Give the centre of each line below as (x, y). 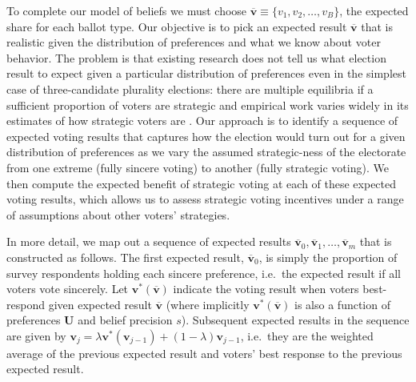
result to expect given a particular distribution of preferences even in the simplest (206, 73)
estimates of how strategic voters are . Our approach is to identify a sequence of (202, 121)
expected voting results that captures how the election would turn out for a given (206, 136)
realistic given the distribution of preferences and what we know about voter (194, 42)
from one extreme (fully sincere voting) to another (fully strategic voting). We (198, 167)
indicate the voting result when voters (266, 289)
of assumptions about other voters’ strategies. (118, 214)
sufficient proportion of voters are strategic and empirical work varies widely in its (208, 105)
